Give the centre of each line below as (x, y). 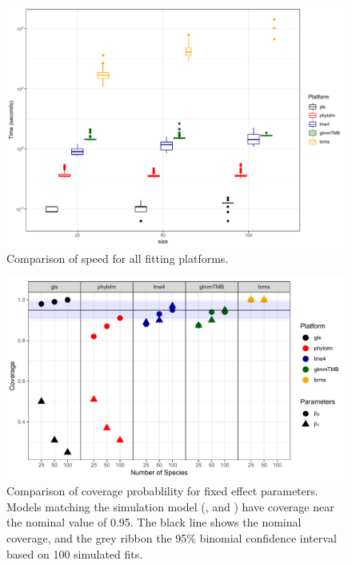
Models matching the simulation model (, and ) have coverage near (170, 506)
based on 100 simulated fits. (75, 553)
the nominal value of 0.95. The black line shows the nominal (154, 522)
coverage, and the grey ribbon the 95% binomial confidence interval (172, 537)
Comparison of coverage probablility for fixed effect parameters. (162, 491)
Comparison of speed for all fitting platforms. (118, 258)
